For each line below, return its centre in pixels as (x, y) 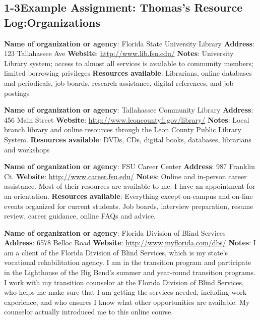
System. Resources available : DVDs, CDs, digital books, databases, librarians (128, 139)
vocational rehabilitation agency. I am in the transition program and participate (128, 262)
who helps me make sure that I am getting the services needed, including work (125, 292)
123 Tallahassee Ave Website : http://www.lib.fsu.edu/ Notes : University (119, 53)
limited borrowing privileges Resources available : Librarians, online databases (128, 73)
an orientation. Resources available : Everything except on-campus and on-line (128, 196)
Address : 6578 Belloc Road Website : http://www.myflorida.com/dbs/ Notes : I (130, 243)
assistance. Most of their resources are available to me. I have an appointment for (130, 186)
